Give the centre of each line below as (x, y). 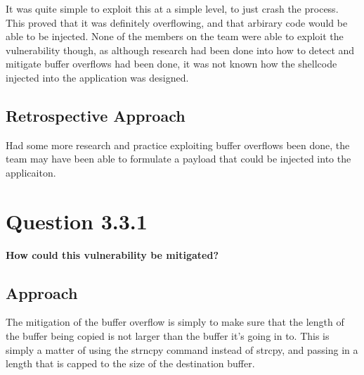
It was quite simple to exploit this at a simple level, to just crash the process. (172, 8)
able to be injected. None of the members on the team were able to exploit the (175, 36)
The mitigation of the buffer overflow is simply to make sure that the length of (175, 322)
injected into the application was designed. (97, 77)
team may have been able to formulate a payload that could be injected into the (178, 159)
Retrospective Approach (96, 115)
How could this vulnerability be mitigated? (112, 254)
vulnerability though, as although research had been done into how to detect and (180, 50)
